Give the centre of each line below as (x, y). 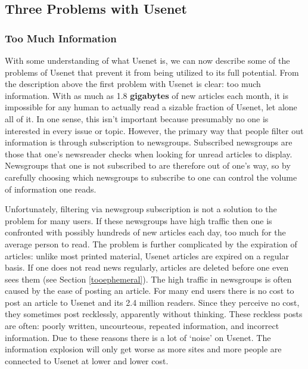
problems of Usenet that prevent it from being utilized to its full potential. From (152, 72)
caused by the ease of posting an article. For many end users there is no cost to (150, 291)
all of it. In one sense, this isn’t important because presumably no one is (137, 118)
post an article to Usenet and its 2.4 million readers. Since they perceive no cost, (152, 302)
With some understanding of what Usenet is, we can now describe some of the (147, 60)
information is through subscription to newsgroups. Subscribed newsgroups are (149, 142)
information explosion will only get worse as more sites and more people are (143, 349)
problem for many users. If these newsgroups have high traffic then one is (139, 220)
